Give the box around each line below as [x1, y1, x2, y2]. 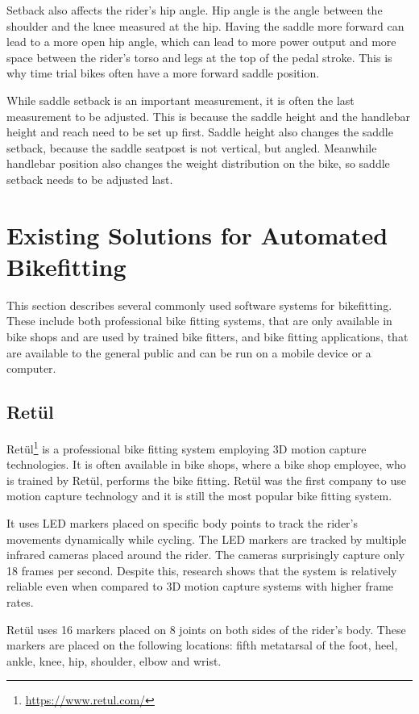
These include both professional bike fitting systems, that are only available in [6, 312, 392, 329]
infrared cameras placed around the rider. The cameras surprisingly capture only [6, 546, 405, 563]
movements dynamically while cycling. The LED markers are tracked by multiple [6, 530, 407, 547]
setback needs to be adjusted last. [6, 170, 173, 187]
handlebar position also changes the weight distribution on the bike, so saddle [6, 155, 390, 172]
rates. [6, 594, 34, 611]
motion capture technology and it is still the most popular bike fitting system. [6, 487, 392, 504]
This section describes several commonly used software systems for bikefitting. [6, 296, 392, 313]
